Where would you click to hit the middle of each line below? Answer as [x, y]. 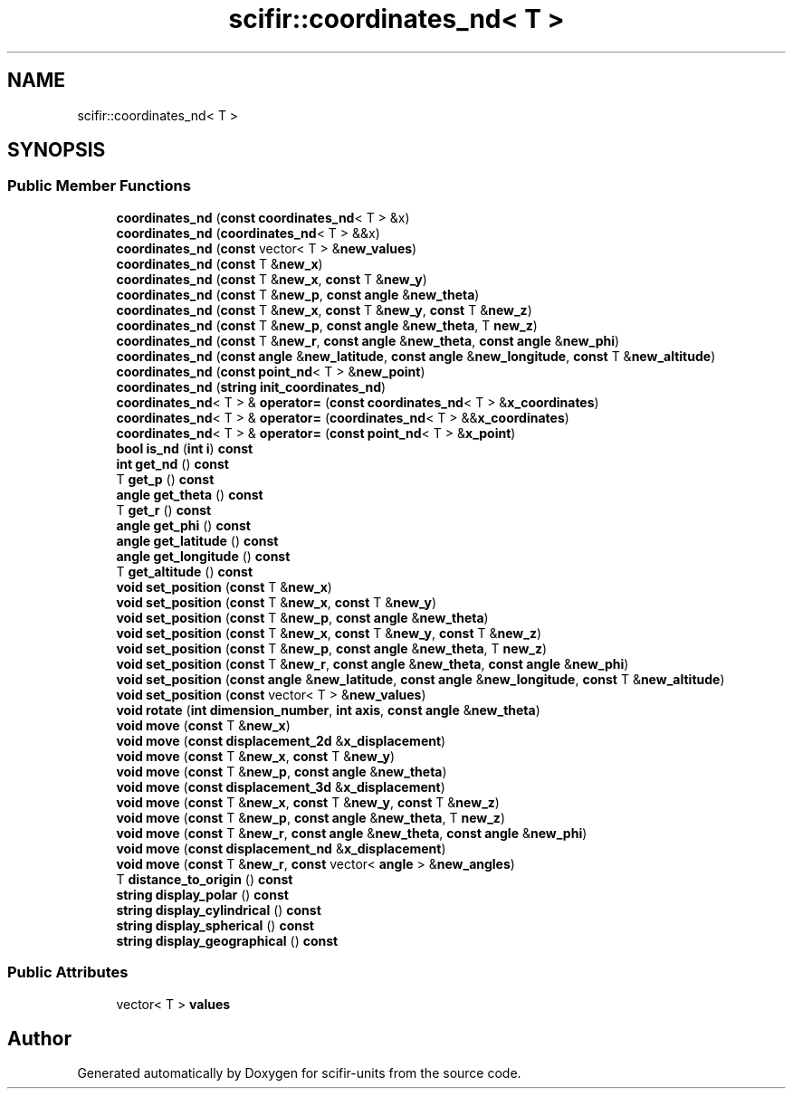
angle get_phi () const [183, 525]
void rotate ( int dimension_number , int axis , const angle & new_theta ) [328, 710]
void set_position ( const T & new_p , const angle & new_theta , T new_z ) [332, 648]
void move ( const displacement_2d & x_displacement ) [281, 740]
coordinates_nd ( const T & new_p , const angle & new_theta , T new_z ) [327, 325]
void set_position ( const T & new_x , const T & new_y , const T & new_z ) [329, 633]
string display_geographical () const [227, 940]
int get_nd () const [172, 463]
